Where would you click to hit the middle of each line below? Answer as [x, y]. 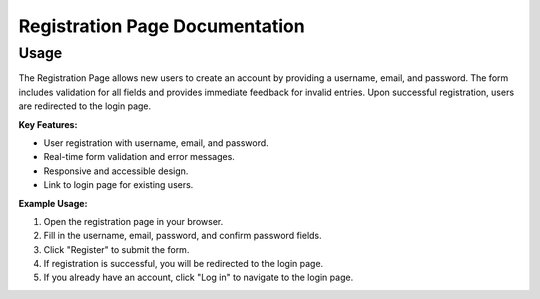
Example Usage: [53, 203]
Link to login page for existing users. [118, 185]
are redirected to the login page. [85, 106]
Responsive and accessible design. [116, 171]
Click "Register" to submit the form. [116, 249]
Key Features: [48, 124]
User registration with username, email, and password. [156, 142]
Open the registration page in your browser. [133, 221]
